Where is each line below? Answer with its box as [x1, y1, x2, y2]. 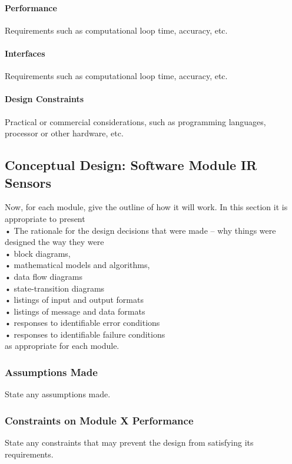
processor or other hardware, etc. [5, 127, 124, 139]
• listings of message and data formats [5, 305, 145, 317]
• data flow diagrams [5, 270, 82, 282]
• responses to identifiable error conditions [5, 316, 160, 329]
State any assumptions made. [5, 388, 111, 400]
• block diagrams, [5, 247, 71, 259]
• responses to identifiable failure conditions [5, 328, 165, 340]
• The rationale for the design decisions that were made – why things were [5, 224, 276, 236]
